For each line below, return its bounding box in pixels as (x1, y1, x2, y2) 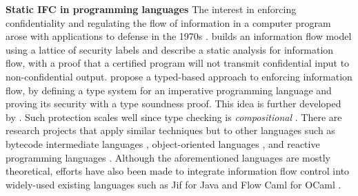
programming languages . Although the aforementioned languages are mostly (6, 150, 330, 164)
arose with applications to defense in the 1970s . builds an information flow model (6, 29, 352, 43)
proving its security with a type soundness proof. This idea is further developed (6, 96, 341, 111)
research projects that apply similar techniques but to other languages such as (6, 123, 335, 138)
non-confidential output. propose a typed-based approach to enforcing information (6, 69, 352, 83)
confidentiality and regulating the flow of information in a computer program (6, 15, 331, 30)
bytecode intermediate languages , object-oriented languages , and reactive (6, 136, 320, 151)
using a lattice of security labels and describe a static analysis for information (6, 42, 334, 56)
